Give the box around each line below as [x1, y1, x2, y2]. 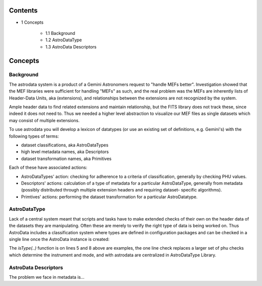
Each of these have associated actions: [9, 165, 87, 171]
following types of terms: [9, 133, 59, 139]
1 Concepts [21, 19, 44, 25]
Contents [9, 6, 38, 15]
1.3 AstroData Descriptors [45, 44, 97, 49]
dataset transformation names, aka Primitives [21, 156, 112, 161]
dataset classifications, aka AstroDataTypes [21, 142, 109, 148]
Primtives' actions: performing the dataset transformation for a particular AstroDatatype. [21, 194, 198, 200]
